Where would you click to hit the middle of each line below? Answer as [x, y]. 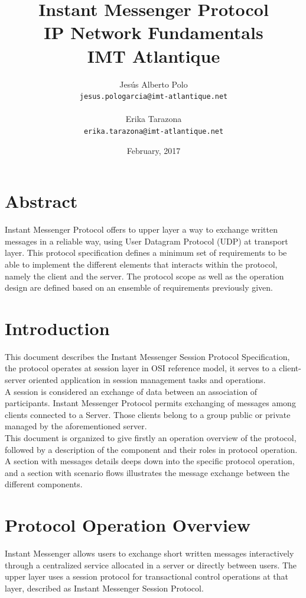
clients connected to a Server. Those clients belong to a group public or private [148, 414]
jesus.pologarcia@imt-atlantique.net [154, 97]
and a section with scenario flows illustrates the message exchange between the [147, 472]
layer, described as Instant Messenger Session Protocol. [104, 588]
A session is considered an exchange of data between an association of [131, 391]
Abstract [41, 201]
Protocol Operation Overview [128, 525]
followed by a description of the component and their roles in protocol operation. [151, 449]
